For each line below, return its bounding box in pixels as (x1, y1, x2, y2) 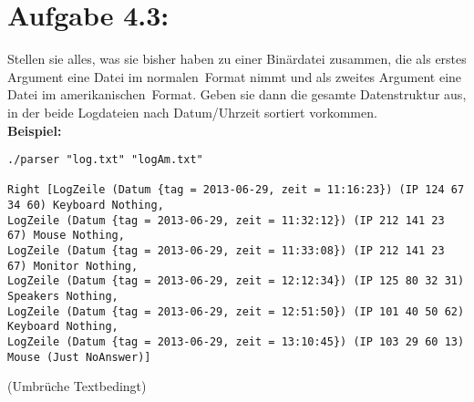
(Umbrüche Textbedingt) (7, 376, 147, 396)
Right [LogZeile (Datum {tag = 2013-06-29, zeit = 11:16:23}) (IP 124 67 (7, 183, 465, 197)
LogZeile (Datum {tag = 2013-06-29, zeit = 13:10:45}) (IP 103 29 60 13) (7, 335, 465, 348)
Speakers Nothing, (7, 290, 118, 303)
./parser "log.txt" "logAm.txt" (7, 153, 203, 167)
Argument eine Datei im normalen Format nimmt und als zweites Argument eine (7, 67, 462, 86)
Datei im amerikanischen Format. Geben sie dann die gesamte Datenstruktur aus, (7, 85, 467, 104)
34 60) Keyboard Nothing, (7, 199, 164, 212)
